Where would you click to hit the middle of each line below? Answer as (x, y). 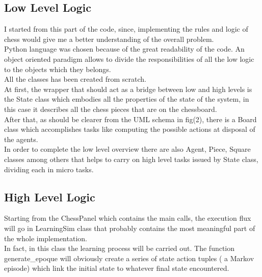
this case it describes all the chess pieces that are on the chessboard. (111, 109)
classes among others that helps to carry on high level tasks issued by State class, (131, 159)
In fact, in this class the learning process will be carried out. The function (120, 248)
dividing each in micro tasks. (49, 169)
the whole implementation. (46, 238)
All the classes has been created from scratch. (75, 79)
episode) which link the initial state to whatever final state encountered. (117, 268)
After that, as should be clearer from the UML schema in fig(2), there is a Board (130, 119)
